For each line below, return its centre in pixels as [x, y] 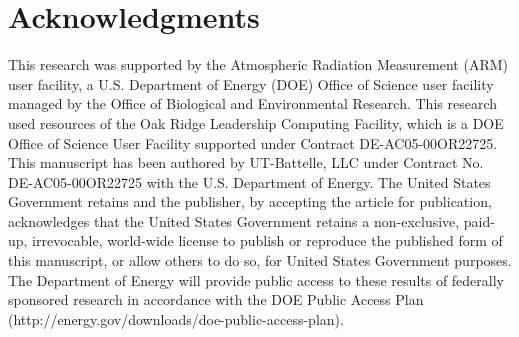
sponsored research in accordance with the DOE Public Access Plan [216, 299]
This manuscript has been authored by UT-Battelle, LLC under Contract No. [246, 162]
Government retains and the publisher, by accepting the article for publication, [250, 201]
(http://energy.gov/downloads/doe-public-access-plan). [176, 318]
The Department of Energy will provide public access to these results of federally [256, 279]
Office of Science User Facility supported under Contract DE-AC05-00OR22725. [253, 142]
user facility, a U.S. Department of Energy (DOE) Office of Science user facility [251, 83]
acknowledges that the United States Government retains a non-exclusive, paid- [251, 220]
